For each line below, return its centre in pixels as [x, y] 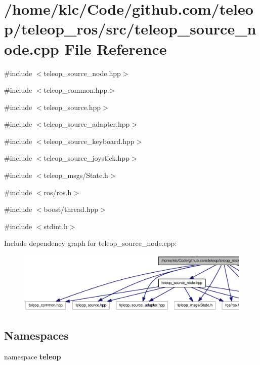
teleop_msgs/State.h [76, 175]
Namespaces [36, 335]
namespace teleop [33, 357]
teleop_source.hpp [72, 107]
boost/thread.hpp [71, 209]
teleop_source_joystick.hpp [86, 158]
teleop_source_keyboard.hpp [89, 141]
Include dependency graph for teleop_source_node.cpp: [91, 243]
